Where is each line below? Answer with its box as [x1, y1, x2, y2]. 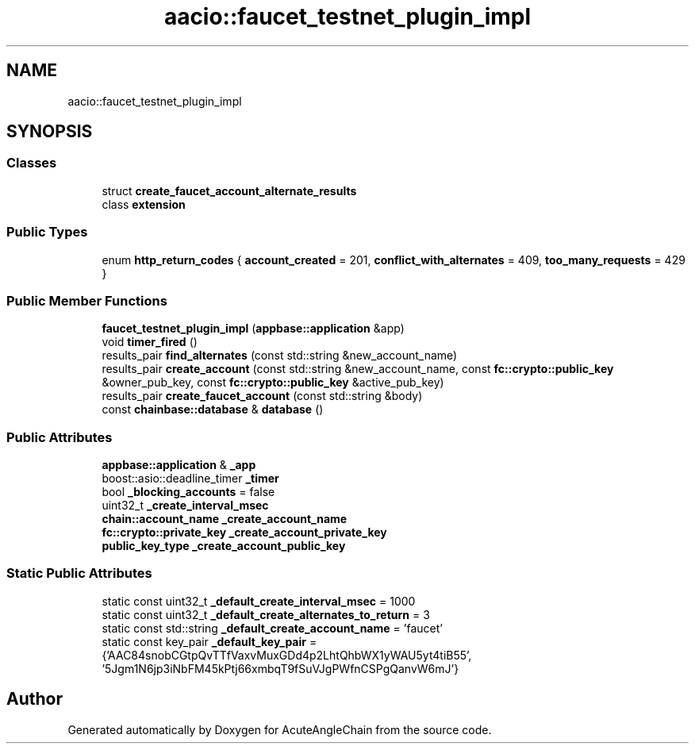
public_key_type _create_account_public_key [102, 539, 346, 553]
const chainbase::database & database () [102, 402, 324, 417]
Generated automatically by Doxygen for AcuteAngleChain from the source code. [67, 722, 492, 737]
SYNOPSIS [6, 121, 93, 142]
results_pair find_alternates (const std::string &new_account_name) [102, 348, 458, 363]
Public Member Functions [6, 292, 167, 309]
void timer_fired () [102, 335, 198, 349]
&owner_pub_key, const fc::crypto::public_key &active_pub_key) [102, 375, 444, 390]
